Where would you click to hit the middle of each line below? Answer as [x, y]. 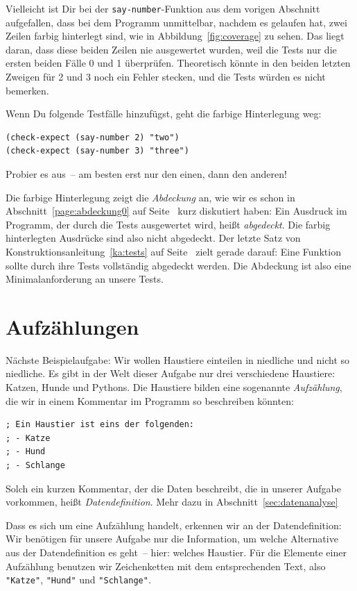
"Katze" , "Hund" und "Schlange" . [78, 580]
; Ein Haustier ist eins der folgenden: [100, 425]
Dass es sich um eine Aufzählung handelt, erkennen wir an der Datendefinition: [174, 525]
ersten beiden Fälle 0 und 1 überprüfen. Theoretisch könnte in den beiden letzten [178, 63]
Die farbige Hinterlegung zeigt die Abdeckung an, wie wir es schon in [150, 197]
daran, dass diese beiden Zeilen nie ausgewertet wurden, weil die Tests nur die [171, 49]
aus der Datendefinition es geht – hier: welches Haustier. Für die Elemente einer [176, 552]
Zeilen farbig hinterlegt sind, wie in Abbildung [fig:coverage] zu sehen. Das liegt [175, 36]
